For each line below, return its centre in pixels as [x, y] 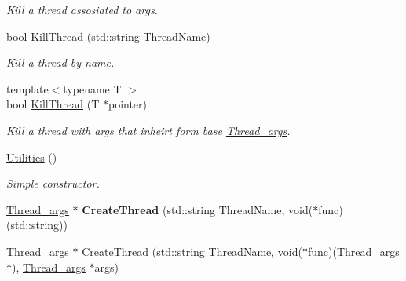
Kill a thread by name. [60, 62]
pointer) [128, 104]
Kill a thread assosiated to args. [82, 9]
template [27, 88]
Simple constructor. [53, 183]
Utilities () [32, 157]
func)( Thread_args [353, 251]
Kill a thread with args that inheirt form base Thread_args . [148, 130]
